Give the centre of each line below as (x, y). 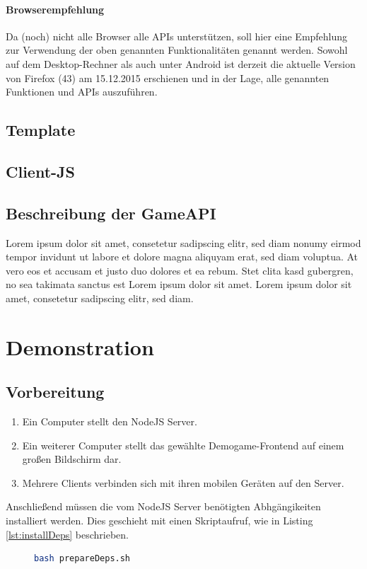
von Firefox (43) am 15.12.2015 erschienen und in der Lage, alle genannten (168, 77)
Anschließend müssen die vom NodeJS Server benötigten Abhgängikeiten (163, 506)
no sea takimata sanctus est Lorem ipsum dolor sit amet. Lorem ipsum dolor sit (179, 284)
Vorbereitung (55, 392)
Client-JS (40, 171)
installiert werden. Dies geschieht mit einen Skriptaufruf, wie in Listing (159, 521)
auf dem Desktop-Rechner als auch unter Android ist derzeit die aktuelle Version (181, 63)
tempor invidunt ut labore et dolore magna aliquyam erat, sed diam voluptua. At (182, 257)
